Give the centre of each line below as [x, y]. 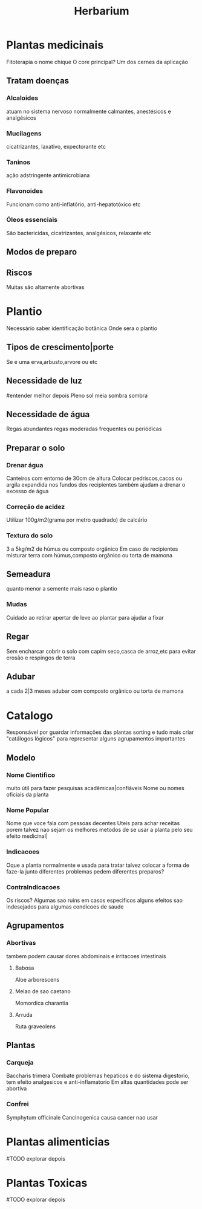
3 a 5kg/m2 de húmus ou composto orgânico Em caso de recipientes [92, 549]
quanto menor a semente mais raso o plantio [62, 589]
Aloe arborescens [37, 979]
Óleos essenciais [32, 220]
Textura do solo [30, 536]
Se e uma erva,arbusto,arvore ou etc [52, 361]
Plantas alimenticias [58, 1142]
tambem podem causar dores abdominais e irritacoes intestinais [86, 956]
